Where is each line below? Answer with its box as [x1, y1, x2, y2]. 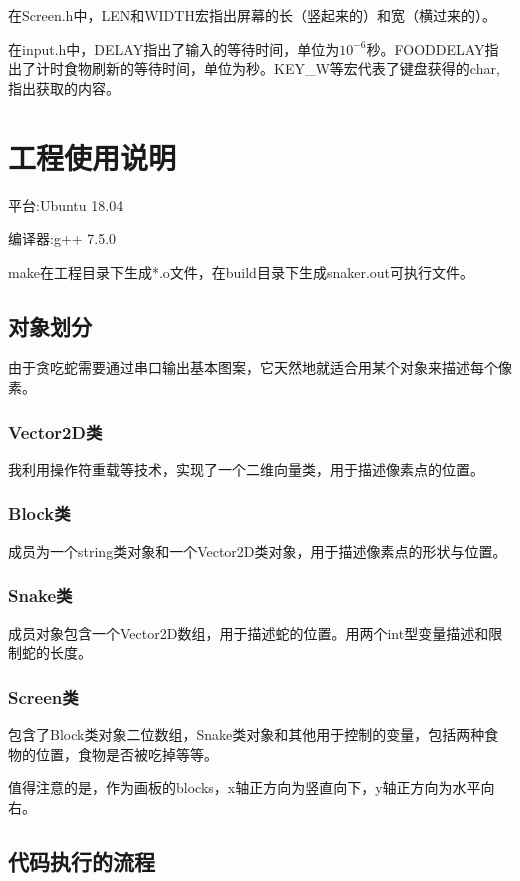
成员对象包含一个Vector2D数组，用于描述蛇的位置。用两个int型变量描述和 [8, 622, 489, 643]
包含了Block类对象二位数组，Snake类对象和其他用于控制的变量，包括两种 [8, 723, 485, 744]
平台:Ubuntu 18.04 [8, 194, 124, 215]
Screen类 [8, 684, 79, 709]
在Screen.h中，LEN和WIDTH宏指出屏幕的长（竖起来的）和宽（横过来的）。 [8, 5, 496, 25]
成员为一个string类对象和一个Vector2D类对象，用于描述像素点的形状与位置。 [8, 540, 507, 561]
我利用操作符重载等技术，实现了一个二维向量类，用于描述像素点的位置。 [8, 458, 484, 479]
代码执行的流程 [8, 845, 155, 876]
